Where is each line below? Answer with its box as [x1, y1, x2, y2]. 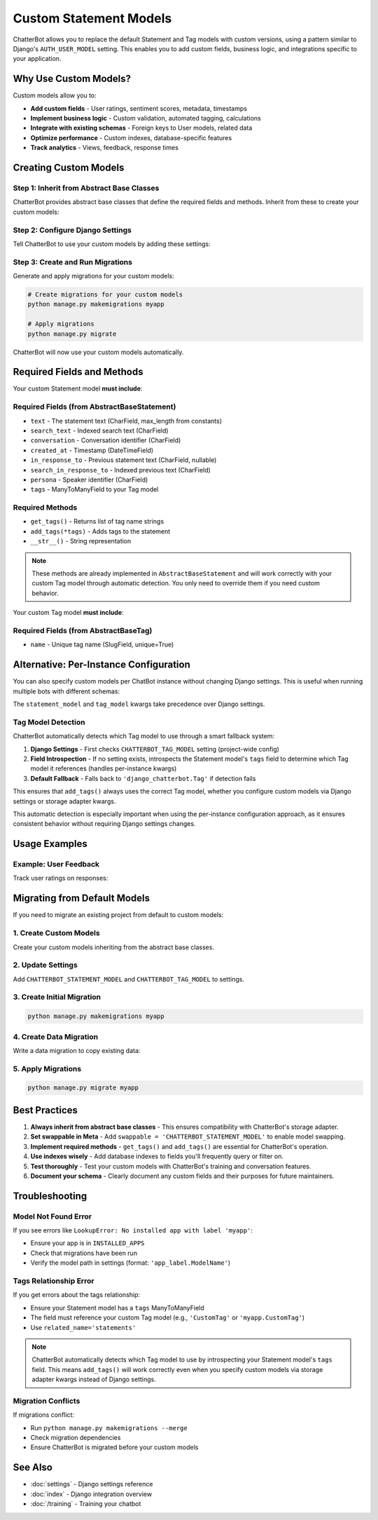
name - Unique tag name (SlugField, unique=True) [30, 640, 174, 649]
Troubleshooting [13, 1190, 87, 1202]
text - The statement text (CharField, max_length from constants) [30, 416, 223, 425]
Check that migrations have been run [30, 1249, 138, 1257]
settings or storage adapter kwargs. [13, 796, 116, 806]
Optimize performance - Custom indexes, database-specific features [30, 133, 232, 142]
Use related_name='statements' [30, 1323, 136, 1331]
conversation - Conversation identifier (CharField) [30, 436, 181, 445]
